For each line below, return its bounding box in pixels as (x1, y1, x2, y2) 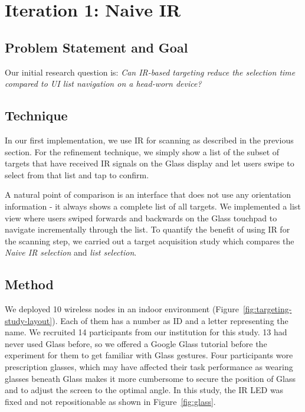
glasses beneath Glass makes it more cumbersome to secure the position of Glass (5, 372, 296, 384)
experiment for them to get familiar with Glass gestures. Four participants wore (5, 349, 293, 361)
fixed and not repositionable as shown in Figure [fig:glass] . (5, 395, 216, 407)
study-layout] (5, 314, 53, 326)
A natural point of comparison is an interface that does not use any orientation (5, 188, 291, 201)
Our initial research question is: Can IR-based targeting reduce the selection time (5, 66, 296, 78)
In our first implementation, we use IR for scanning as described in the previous (5, 133, 294, 146)
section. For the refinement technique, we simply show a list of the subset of (5, 145, 280, 158)
